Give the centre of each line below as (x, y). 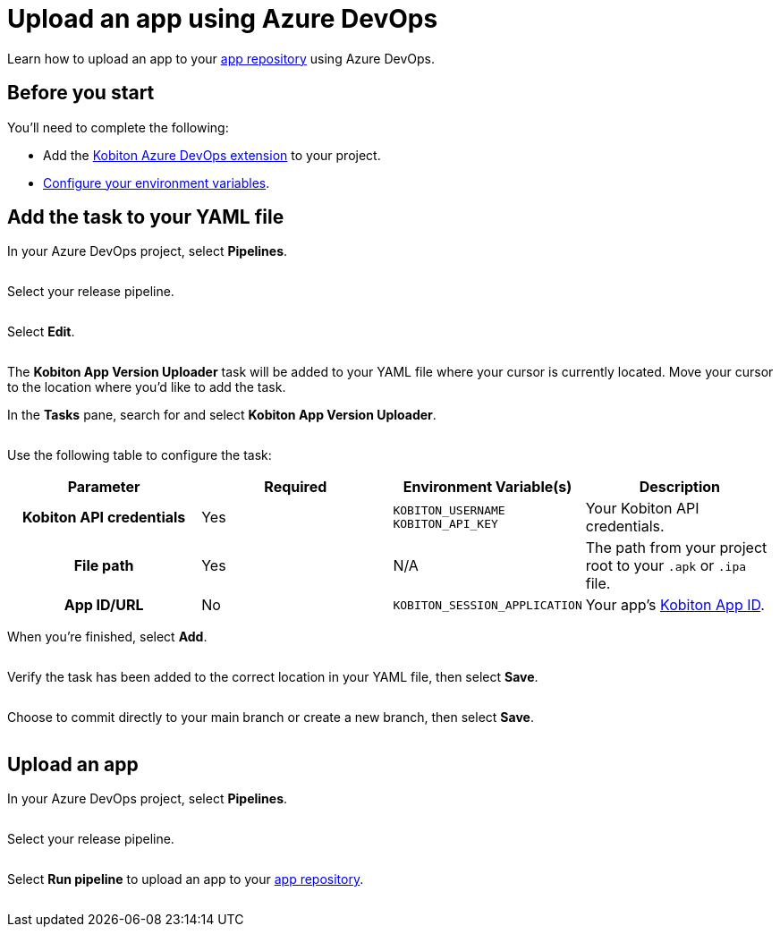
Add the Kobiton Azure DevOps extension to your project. (212, 155)
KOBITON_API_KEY (445, 524)
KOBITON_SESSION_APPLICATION (487, 605)
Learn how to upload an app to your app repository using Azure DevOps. (221, 58)
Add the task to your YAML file (146, 217)
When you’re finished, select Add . (107, 637)
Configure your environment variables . (157, 183)
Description (680, 487)
